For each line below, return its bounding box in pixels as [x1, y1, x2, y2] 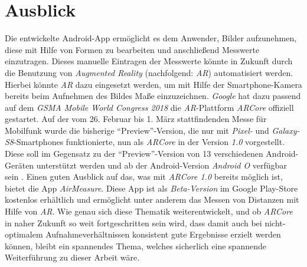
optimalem [5, 228, 43, 240]
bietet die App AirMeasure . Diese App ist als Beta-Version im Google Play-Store [5, 182, 298, 194]
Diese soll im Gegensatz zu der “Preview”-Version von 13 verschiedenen [5, 147, 263, 160]
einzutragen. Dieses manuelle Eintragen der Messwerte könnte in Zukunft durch [5, 55, 293, 67]
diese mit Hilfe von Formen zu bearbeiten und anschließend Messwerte [5, 43, 260, 55]
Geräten [5, 159, 34, 171]
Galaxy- [272, 124, 300, 136]
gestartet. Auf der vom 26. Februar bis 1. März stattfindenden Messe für [5, 113, 267, 125]
